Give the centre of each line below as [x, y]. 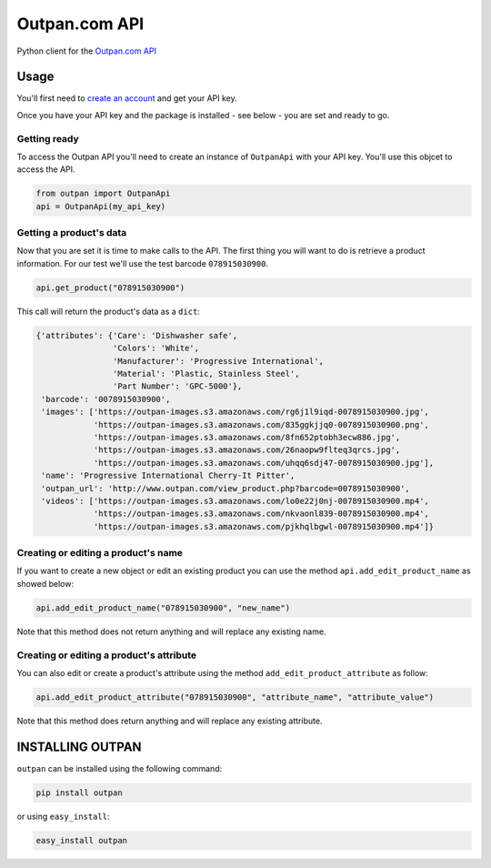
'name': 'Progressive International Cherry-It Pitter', [168, 476]
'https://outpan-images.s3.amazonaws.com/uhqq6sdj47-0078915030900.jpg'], [264, 463]
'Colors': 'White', [156, 348]
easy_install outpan [81, 840]
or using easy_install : [63, 816]
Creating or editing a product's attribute [107, 655]
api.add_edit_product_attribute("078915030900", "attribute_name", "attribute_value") [235, 697]
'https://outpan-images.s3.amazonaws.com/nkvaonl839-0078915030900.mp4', [261, 514]
